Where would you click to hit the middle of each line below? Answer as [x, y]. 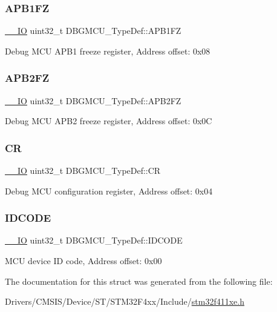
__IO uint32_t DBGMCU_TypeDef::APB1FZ [93, 31]
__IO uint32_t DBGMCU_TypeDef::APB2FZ [93, 100]
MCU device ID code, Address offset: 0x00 [83, 261]
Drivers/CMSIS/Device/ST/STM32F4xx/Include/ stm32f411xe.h [125, 301]
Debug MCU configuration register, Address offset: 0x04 [109, 191]
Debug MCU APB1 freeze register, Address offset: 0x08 [108, 51]
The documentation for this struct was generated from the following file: [139, 281]
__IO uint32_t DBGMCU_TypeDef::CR [83, 171]
